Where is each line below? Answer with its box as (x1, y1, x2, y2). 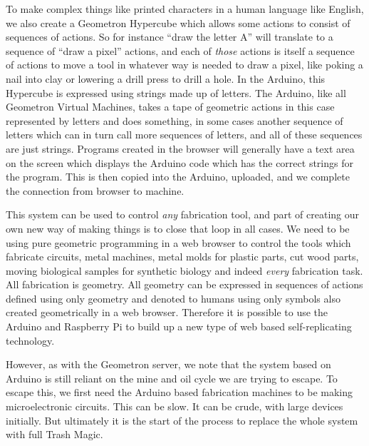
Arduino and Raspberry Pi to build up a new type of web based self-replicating (6, 319, 352, 334)
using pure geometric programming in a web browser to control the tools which (6, 235, 351, 250)
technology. (6, 333, 55, 348)
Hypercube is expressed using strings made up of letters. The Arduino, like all (6, 85, 346, 100)
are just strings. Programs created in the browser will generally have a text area (6, 141, 355, 156)
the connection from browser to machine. (6, 183, 184, 198)
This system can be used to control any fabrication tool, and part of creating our (6, 207, 360, 222)
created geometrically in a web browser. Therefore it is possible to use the (6, 305, 328, 320)
